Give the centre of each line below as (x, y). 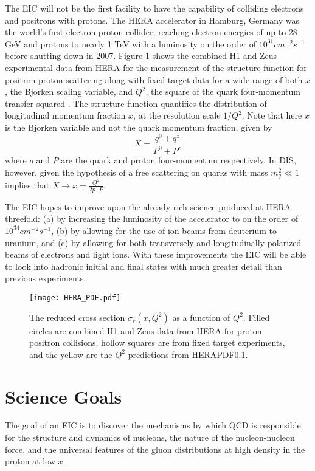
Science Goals (64, 396)
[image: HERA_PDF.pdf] (75, 297)
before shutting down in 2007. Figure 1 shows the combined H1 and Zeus (141, 56)
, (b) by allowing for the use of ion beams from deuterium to (164, 230)
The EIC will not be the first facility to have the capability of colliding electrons (154, 8)
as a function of (201, 317)
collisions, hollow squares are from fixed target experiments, (174, 342)
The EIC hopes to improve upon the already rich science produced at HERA (148, 206)
